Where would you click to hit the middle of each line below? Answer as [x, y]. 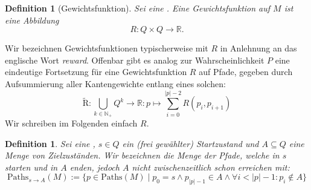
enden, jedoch [95, 167]
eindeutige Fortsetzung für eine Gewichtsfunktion [96, 72]
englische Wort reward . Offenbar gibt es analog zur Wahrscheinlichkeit [135, 60]
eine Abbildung [32, 20]
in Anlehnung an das [258, 48]
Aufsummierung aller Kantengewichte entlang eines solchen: [115, 83]
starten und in [31, 167]
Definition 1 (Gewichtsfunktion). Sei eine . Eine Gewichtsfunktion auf [138, 8]
